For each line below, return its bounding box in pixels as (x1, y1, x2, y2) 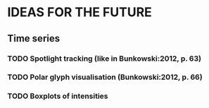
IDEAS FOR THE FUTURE (7, 4, 153, 20)
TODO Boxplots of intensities (7, 91, 108, 101)
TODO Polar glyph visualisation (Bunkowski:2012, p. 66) (7, 72, 203, 82)
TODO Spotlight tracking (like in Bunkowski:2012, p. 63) (7, 54, 202, 64)
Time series (7, 32, 61, 44)
